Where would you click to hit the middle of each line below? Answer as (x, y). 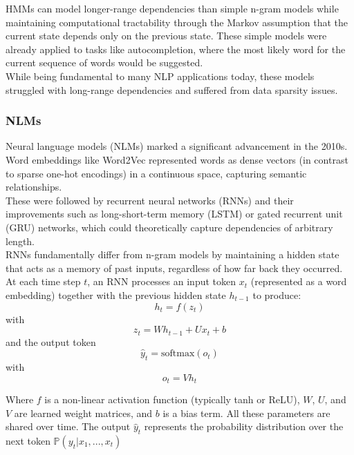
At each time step (43, 281)
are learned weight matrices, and (83, 413)
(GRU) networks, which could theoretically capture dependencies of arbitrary (169, 227)
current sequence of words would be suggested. (104, 62)
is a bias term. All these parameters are (246, 413)
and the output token (51, 341)
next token (28, 440)
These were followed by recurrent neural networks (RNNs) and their (150, 200)
